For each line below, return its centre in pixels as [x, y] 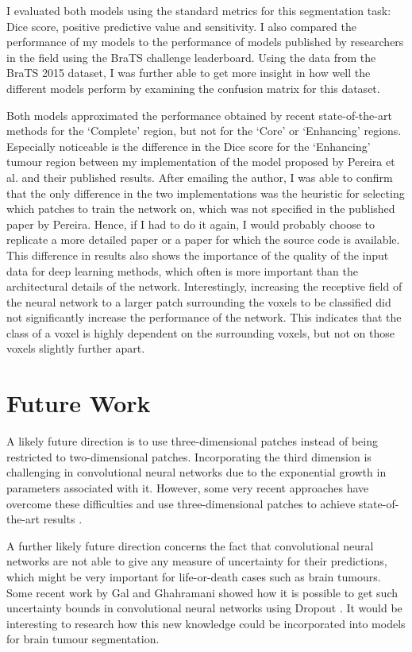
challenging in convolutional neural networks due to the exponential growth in [196, 472]
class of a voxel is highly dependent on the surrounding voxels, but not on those [201, 332]
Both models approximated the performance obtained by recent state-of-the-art [199, 115]
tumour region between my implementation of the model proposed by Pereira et [201, 162]
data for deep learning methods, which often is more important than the [182, 270]
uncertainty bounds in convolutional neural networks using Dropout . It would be [204, 608]
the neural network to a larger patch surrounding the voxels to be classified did [199, 301]
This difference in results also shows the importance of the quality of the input [198, 255]
